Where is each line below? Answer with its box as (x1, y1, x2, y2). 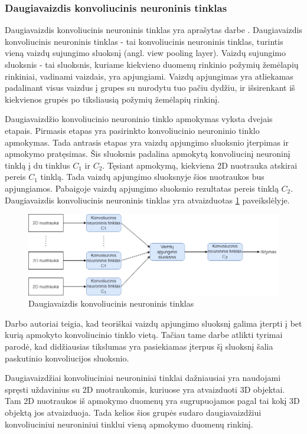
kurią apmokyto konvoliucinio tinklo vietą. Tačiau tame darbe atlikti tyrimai (5, 328, 283, 341)
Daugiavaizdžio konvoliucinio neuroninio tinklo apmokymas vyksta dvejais (5, 113, 273, 125)
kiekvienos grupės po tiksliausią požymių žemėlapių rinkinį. (5, 93, 220, 105)
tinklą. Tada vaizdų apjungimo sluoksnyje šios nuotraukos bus (40, 170, 264, 183)
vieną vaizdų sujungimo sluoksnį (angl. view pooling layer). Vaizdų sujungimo (5, 47, 286, 59)
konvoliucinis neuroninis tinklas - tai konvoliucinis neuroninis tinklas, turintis (5, 35, 283, 47)
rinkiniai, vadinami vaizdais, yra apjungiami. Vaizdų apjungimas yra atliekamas (5, 70, 293, 82)
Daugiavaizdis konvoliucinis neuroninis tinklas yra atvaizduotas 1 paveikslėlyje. (5, 193, 290, 206)
